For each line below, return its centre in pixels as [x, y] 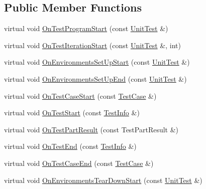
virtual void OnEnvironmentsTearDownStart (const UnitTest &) [103, 180]
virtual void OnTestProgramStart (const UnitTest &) [86, 28]
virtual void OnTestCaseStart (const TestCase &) [80, 96]
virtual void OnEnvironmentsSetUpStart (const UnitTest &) [97, 62]
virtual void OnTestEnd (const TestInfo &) [70, 146]
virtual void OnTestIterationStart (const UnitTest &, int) [92, 45]
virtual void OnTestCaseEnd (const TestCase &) [79, 163]
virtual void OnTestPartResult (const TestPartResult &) [91, 129]
